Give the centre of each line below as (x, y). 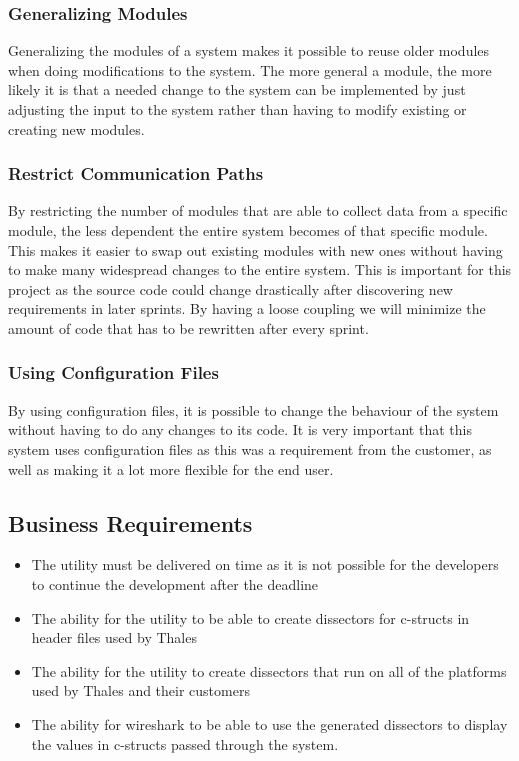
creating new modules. (76, 128)
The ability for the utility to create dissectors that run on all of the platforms (269, 670)
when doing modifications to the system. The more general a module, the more (250, 69)
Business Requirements (130, 522)
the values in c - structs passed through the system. (185, 743)
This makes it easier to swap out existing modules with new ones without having (255, 249)
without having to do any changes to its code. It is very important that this (240, 429)
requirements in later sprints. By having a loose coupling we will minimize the (247, 308)
